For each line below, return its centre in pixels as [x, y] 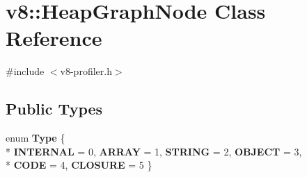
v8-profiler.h [86, 71]
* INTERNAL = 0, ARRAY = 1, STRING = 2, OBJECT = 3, [154, 151]
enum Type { [36, 138]
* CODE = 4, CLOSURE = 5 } [79, 165]
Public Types [54, 109]
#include [25, 71]
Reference [54, 38]
